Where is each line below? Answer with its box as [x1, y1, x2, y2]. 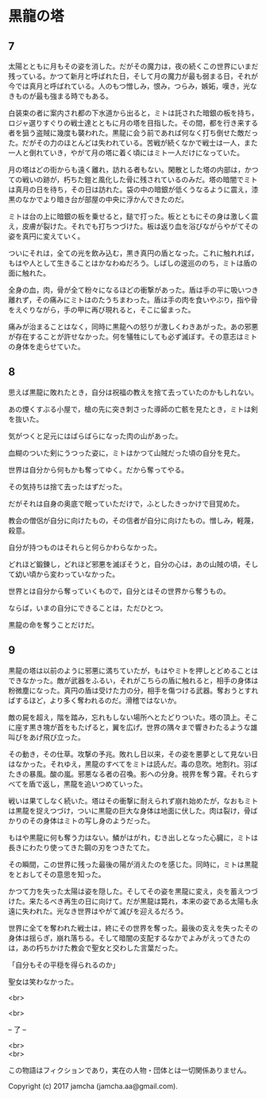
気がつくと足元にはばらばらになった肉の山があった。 [8, 431, 183, 441]
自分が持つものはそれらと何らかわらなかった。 [8, 542, 161, 552]
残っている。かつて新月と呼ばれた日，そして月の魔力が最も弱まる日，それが [8, 72, 258, 80]
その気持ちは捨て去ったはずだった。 [8, 482, 127, 491]
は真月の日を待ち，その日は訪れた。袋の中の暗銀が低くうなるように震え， [8, 184, 252, 194]
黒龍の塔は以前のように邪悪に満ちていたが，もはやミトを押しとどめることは [8, 666, 259, 675]
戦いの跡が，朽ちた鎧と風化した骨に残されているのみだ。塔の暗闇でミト [21, 175, 258, 184]
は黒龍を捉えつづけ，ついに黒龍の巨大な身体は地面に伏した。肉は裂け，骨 [8, 806, 252, 815]
